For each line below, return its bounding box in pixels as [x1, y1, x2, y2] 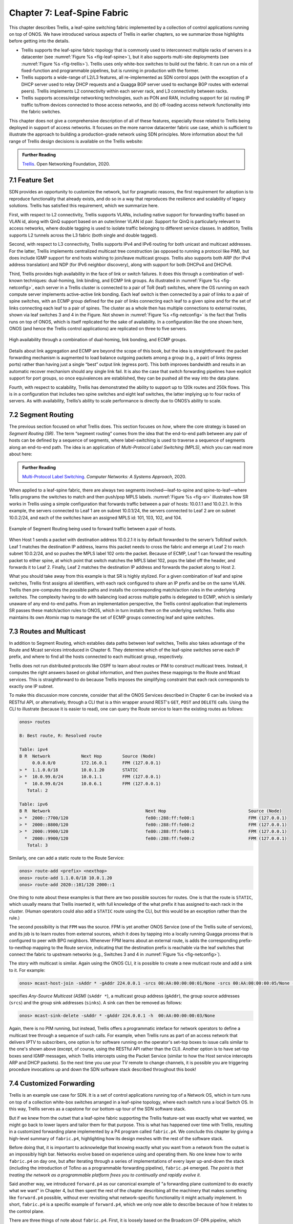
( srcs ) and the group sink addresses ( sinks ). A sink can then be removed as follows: [9, 1000, 183, 1006]
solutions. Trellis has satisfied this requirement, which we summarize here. [9, 203, 159, 209]
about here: [9, 451, 33, 457]
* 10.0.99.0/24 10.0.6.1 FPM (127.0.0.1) [24, 781, 161, 786]
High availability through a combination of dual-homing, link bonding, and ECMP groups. [9, 337, 187, 343]
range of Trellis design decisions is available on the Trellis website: [9, 138, 144, 144]
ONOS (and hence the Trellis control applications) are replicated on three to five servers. [9, 326, 188, 331]
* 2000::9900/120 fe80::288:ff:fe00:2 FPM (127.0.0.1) [24, 835, 288, 841]
